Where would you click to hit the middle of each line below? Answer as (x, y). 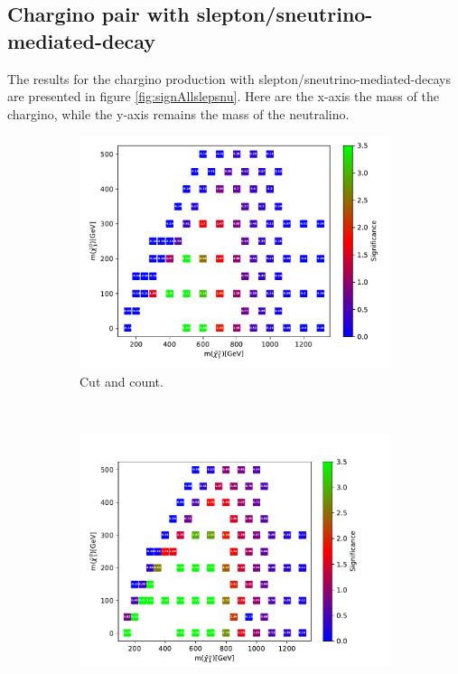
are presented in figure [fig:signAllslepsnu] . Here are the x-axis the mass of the (223, 96)
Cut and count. (122, 381)
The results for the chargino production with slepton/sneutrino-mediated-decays (229, 78)
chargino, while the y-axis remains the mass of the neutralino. (178, 113)
